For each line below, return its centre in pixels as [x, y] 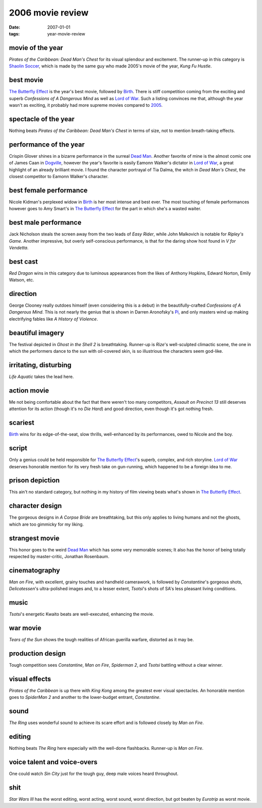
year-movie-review [66, 33]
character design [35, 506]
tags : [14, 33]
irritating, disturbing [40, 365]
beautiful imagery [37, 333]
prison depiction [34, 480]
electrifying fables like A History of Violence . [53, 319]
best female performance [48, 190]
